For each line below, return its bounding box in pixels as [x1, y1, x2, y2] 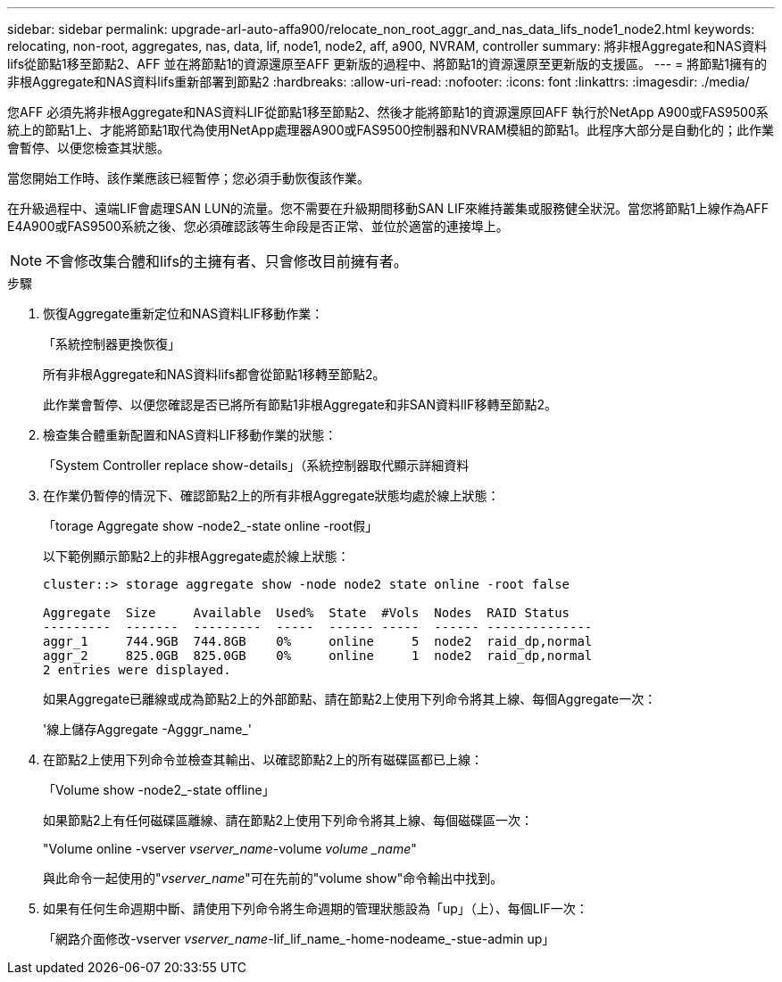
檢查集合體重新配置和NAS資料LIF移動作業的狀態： [43, 427, 337, 442]
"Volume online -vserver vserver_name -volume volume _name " [43, 841, 417, 856]
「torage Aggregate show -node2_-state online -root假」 [43, 518, 379, 533]
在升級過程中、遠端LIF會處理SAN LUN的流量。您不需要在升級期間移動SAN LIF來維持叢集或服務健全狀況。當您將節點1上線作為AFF [7, 201, 769, 216]
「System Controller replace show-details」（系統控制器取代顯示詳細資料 [43, 458, 470, 473]
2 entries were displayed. [43, 663, 231, 677]
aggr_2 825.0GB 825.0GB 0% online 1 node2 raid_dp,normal [43, 648, 593, 663]
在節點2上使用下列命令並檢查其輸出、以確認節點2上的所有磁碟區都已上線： [43, 752, 484, 767]
